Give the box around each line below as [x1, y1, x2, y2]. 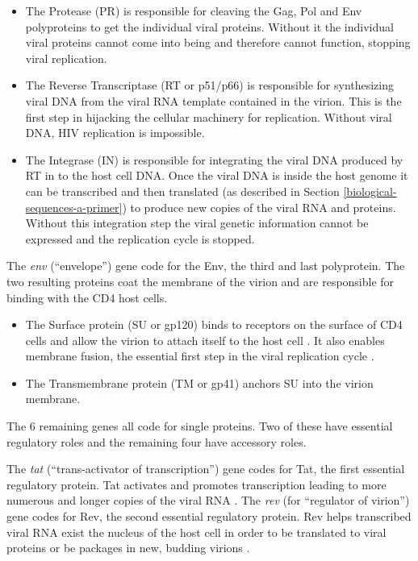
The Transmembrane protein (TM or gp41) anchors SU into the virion [25, 374, 374, 391]
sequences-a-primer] [25, 198, 123, 215]
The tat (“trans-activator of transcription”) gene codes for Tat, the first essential [6, 460, 405, 477]
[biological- [343, 182, 397, 199]
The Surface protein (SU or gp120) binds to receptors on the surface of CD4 [25, 316, 403, 333]
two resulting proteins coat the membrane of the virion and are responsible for [6, 272, 395, 289]
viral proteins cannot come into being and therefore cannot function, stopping [25, 34, 411, 51]
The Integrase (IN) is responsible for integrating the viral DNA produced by [25, 151, 403, 168]
